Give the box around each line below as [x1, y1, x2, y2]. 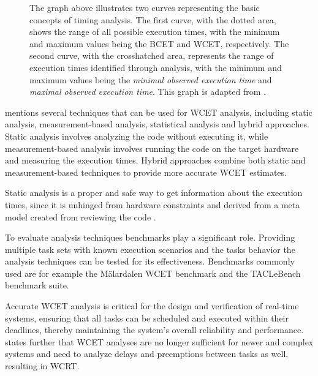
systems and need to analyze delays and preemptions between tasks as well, [5, 347, 289, 360]
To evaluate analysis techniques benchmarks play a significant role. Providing [5, 231, 295, 244]
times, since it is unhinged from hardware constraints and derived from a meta [5, 198, 300, 211]
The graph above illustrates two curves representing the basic [29, 1, 260, 13]
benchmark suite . [5, 279, 69, 291]
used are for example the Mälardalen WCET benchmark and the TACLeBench [5, 266, 301, 279]
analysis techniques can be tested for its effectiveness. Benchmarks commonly [5, 255, 295, 268]
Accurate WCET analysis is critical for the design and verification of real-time [5, 299, 299, 312]
